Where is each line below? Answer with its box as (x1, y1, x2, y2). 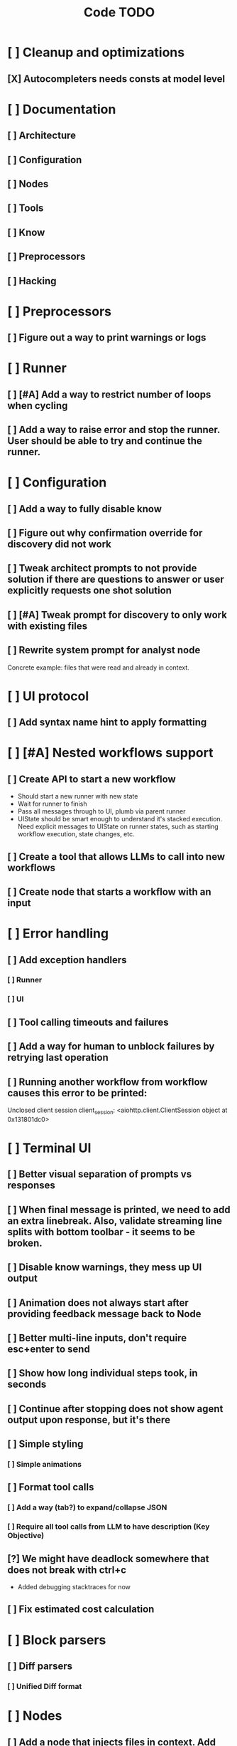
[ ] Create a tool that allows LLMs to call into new (7, 851, 226, 863)
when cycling (7, 400, 68, 412)
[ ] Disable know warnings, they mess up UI (7, 1262, 202, 1274)
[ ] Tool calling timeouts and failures (7, 1016, 169, 1028)
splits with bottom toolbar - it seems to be (7, 1226, 196, 1238)
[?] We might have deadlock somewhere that (7, 1552, 209, 1564)
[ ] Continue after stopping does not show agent (7, 1403, 224, 1415)
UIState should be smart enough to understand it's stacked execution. (17, 815, 223, 823)
